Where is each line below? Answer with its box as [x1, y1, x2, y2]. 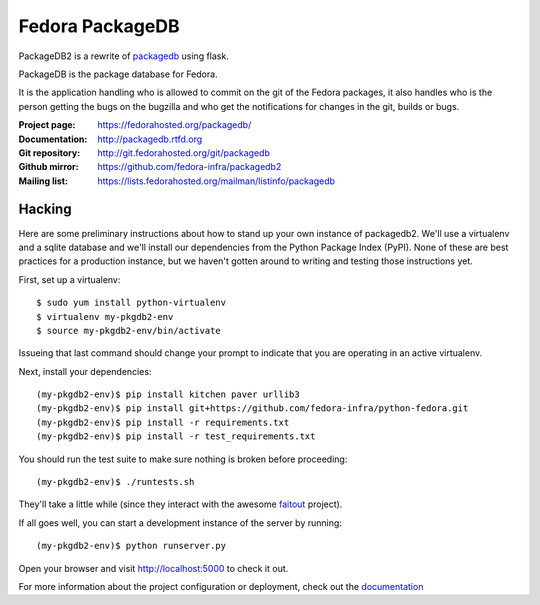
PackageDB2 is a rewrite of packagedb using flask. [18, 50, 229, 62]
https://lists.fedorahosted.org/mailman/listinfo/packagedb [97, 175, 335, 187]
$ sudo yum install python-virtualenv [36, 297, 227, 309]
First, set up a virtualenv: [18, 273, 121, 285]
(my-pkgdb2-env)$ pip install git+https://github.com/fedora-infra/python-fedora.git [36, 403, 469, 414]
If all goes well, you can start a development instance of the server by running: [18, 516, 342, 529]
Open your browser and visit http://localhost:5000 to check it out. [18, 562, 289, 574]
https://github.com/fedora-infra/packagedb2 [97, 161, 282, 173]
